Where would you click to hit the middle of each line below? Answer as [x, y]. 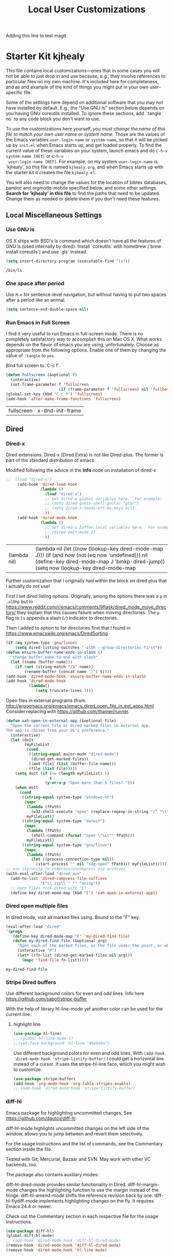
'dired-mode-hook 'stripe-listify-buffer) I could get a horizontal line [89, 1058]
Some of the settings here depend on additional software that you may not [84, 103]
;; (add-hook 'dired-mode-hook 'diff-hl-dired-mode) [63, 1241]
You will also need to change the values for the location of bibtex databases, [86, 182]
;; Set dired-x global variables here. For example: [103, 499]
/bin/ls [14, 270]
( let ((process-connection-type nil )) [73, 859]
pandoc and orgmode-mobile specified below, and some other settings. [82, 188]
